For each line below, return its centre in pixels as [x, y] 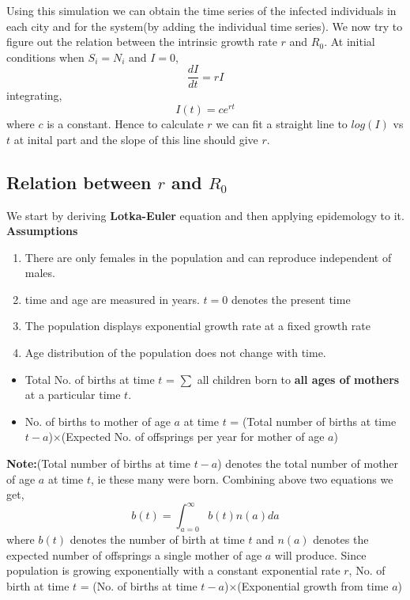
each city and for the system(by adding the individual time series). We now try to [205, 26]
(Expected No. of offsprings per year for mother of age [193, 437]
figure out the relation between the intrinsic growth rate [142, 42]
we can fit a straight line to [282, 124]
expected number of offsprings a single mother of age [134, 554]
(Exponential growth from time [313, 585]
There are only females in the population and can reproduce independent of [208, 257]
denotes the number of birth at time [157, 539]
